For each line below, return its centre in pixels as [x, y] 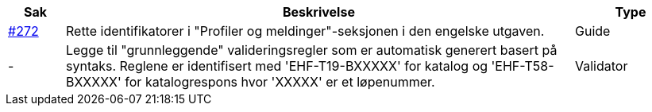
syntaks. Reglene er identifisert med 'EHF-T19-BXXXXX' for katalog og [277, 66]
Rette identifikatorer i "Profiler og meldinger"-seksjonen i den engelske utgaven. [305, 31]
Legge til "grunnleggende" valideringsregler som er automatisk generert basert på [311, 50]
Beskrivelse [319, 12]
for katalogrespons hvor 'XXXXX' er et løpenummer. [280, 82]
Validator [601, 66]
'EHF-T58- [523, 66]
